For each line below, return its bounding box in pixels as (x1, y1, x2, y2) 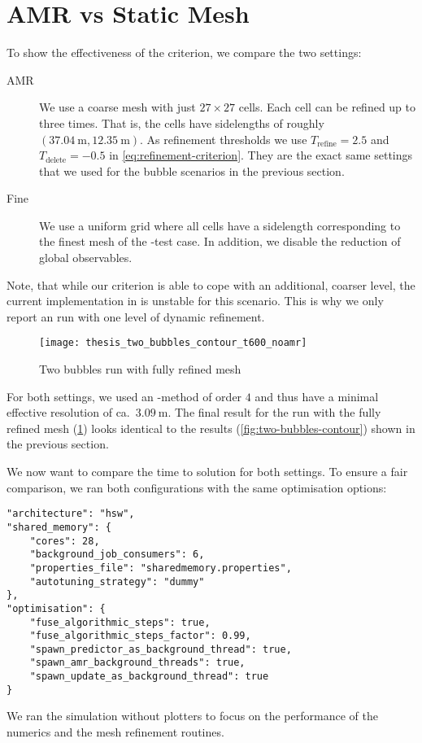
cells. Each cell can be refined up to (238, 98, 416, 116)
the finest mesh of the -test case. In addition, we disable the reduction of (39, 233, 401, 250)
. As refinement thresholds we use (140, 130, 307, 147)
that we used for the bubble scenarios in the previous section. (39, 162, 345, 179)
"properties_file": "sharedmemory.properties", (29, 562, 292, 574)
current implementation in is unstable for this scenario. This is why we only (7, 292, 384, 309)
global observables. (39, 249, 133, 266)
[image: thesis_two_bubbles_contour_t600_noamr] (39, 337, 307, 349)
